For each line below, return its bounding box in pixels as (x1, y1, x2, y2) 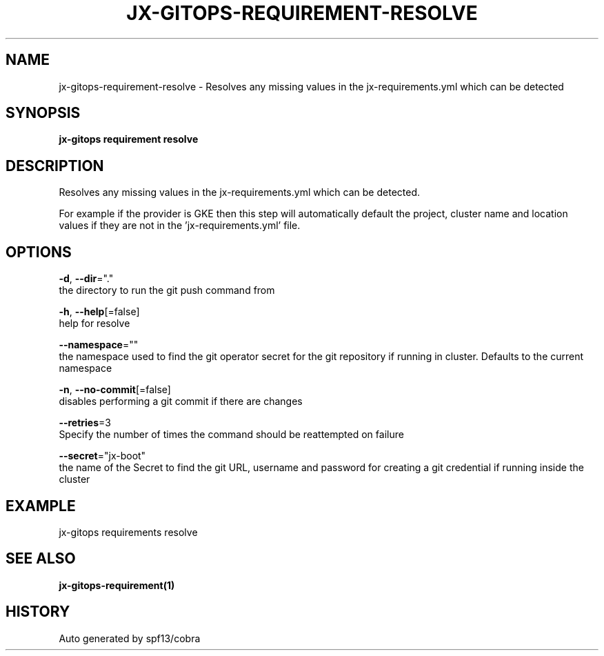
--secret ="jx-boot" (59, 450, 146, 462)
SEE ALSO (6, 550, 76, 568)
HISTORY (6, 603, 70, 621)
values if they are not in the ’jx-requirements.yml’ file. (59, 219, 301, 232)
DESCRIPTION (6, 157, 104, 175)
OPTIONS (6, 243, 72, 261)
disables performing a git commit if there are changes (59, 395, 303, 408)
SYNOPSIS (6, 104, 81, 122)
